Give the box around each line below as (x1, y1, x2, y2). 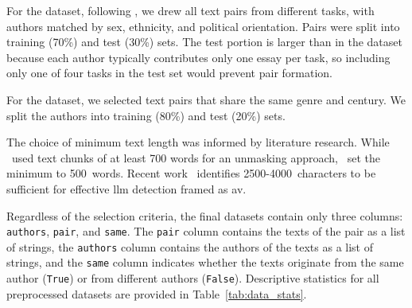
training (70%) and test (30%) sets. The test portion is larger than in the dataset (6, 33, 402, 50)
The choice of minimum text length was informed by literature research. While (6, 134, 390, 150)
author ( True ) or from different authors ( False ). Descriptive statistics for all (6, 270, 379, 287)
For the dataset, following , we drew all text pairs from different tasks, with (6, 2, 375, 18)
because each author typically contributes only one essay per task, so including (6, 49, 391, 65)
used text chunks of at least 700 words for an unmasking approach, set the (11, 149, 380, 166)
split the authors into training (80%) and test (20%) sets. (6, 107, 286, 123)
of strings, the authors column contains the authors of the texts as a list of (6, 238, 373, 255)
